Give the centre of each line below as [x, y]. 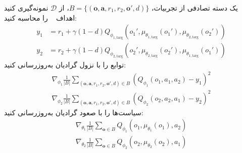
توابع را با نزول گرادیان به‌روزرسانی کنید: [65, 65]
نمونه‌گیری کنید [26, 8]
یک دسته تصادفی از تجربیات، [195, 8]
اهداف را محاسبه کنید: [40, 17]
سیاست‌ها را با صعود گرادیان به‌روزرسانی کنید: [74, 112]
